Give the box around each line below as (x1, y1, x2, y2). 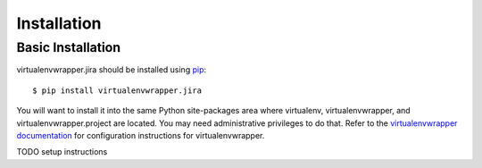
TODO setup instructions (16, 147, 108, 157)
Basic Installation (16, 39, 121, 55)
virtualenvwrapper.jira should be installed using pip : (16, 64, 207, 75)
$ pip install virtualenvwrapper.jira (32, 85, 203, 96)
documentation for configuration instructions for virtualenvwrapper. (16, 130, 265, 140)
